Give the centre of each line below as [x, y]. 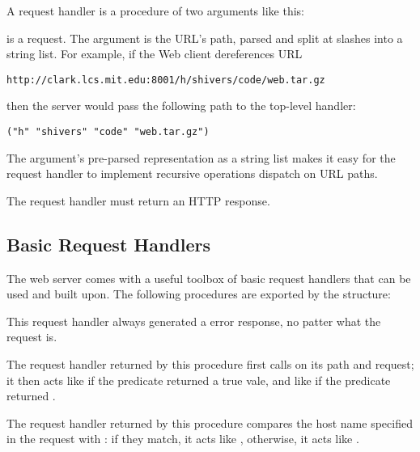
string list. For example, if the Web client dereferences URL [155, 54]
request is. [32, 337]
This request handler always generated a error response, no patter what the [194, 321]
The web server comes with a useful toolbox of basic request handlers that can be [209, 278]
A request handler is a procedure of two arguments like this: [155, 11]
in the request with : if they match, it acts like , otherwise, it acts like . [183, 439]
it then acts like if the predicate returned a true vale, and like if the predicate [199, 380]
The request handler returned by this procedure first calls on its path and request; [210, 364]
